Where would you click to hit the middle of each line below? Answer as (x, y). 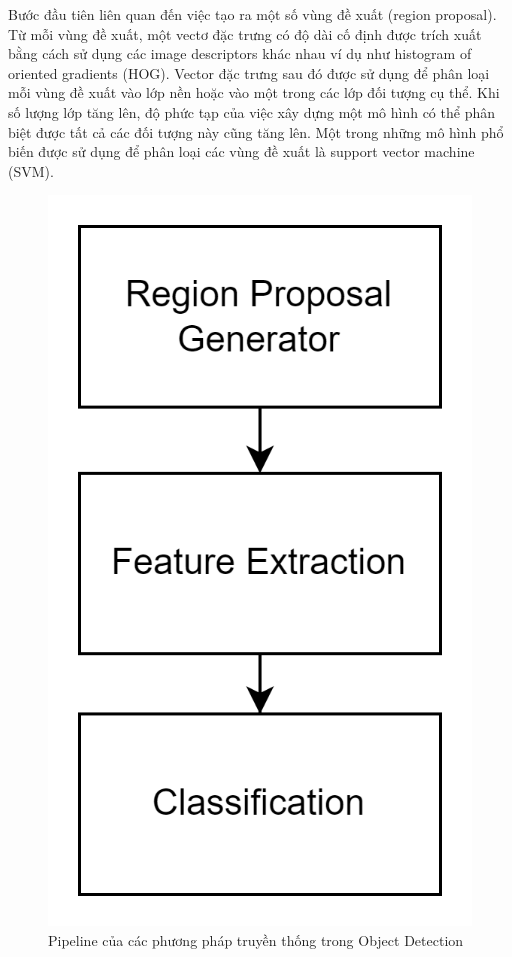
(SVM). (31, 170)
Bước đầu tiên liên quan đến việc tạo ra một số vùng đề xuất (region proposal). (252, 14)
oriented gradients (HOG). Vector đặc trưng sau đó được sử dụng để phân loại (249, 72)
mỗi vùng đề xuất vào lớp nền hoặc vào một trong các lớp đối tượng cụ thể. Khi (254, 92)
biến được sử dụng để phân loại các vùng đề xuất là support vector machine (241, 151)
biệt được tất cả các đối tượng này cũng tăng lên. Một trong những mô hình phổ (256, 131)
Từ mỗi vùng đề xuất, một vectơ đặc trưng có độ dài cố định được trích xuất (245, 33)
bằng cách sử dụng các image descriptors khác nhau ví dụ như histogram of (240, 53)
